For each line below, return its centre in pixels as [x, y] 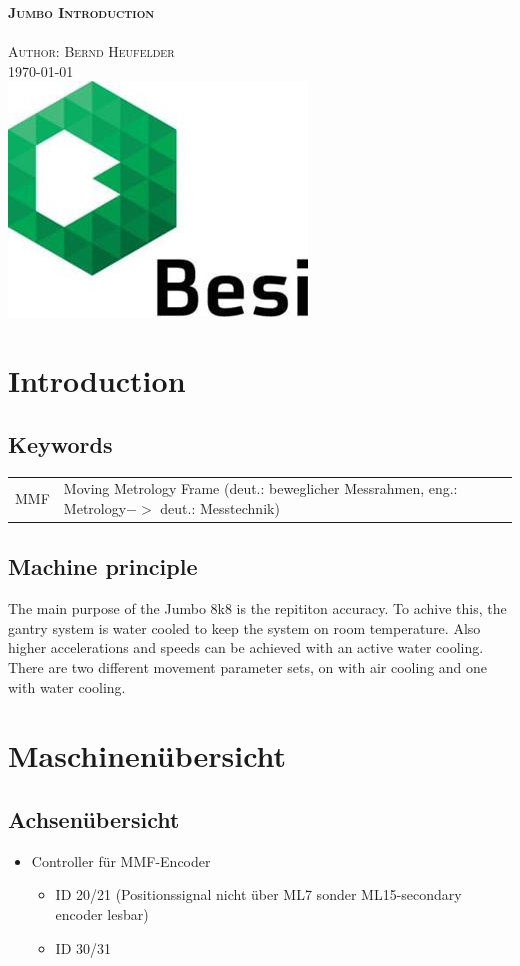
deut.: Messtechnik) [220, 507]
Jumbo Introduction [81, 12]
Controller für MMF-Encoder [121, 860]
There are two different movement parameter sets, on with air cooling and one [248, 666]
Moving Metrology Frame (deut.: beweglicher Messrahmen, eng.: [260, 488]
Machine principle [103, 566]
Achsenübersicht [94, 818]
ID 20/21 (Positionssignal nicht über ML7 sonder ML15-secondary [258, 894]
